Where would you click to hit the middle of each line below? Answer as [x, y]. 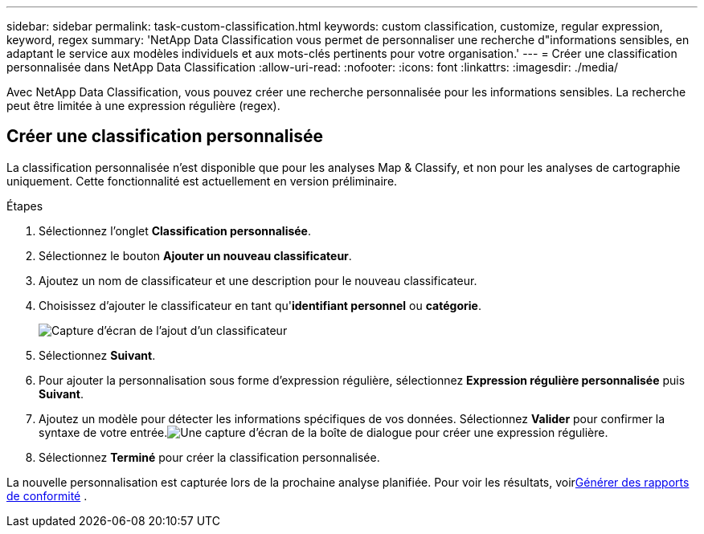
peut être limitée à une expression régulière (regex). [143, 106]
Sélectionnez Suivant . [97, 355]
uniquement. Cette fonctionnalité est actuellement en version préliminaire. [202, 181]
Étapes [25, 206]
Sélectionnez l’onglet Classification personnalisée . [175, 230]
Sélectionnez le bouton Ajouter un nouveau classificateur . [195, 255]
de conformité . [47, 495]
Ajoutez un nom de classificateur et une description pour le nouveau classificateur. [258, 280]
